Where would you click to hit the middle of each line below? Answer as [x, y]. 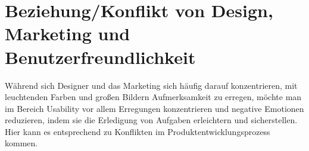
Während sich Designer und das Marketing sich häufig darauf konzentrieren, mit [151, 85]
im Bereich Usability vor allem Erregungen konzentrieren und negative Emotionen [154, 108]
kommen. [21, 143]
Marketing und [68, 33]
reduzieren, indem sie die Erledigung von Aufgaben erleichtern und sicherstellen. [151, 120]
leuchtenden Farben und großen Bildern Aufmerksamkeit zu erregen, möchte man [153, 97]
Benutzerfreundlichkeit [100, 57]
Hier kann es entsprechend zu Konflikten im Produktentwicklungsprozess [138, 131]
